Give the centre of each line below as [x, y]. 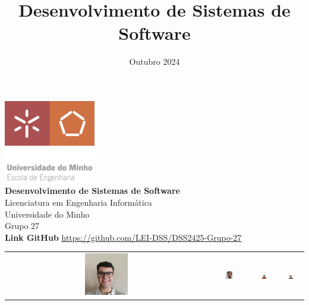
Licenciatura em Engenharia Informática [78, 202]
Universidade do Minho [47, 214]
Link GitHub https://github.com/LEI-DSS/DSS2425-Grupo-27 [123, 237]
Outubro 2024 [154, 62]
